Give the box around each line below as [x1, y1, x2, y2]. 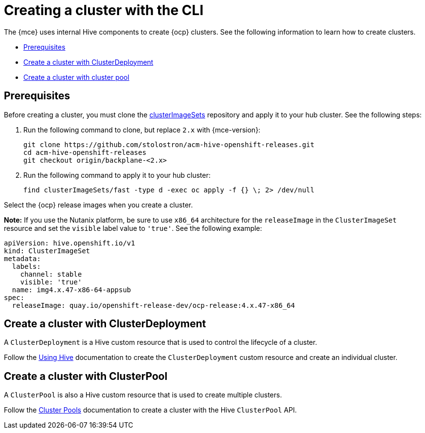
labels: [12, 262, 41, 270]
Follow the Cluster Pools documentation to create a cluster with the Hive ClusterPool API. [4, 406, 297, 414]
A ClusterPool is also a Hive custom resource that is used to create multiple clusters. [4, 391, 282, 399]
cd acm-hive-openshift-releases [23, 148, 146, 156]
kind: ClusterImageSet [4, 246, 90, 255]
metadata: [4, 254, 41, 263]
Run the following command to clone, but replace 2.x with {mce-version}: [23, 125, 261, 134]
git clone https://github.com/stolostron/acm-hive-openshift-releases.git [23, 140, 315, 149]
